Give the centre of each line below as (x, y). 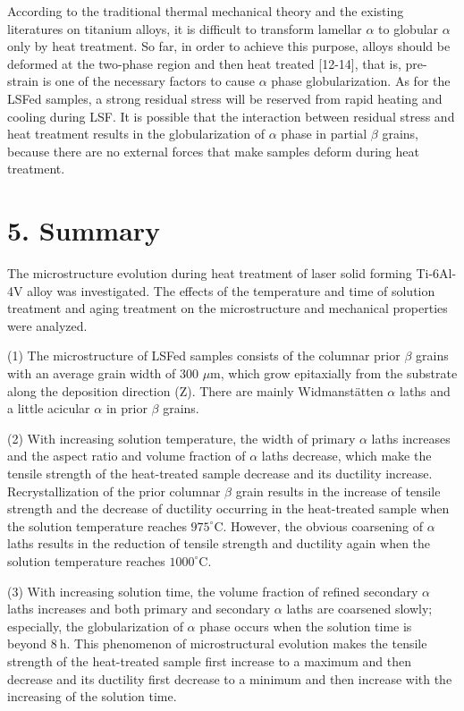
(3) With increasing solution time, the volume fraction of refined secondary (213, 591)
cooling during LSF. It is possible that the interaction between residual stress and (231, 116)
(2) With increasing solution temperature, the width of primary (181, 438)
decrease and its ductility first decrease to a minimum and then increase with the (230, 678)
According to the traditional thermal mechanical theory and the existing (206, 11)
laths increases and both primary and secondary (139, 609)
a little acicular (49, 408)
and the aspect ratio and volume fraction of (127, 456)
